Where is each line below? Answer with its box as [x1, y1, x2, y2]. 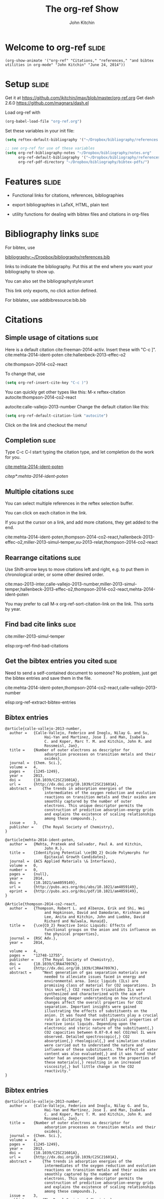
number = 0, [9, 867, 38, 872]
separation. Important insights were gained [44, 1004, 137, 1009]
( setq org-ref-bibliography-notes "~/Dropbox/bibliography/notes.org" [5, 151, 152, 155]
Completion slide [5, 436, 56, 444]
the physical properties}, [44, 932, 99, 937]
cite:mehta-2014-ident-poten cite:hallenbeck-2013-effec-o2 [5, 352, 126, 357]
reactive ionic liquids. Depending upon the [44, 1021, 137, 1026]
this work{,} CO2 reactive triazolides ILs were [44, 987, 145, 992]
